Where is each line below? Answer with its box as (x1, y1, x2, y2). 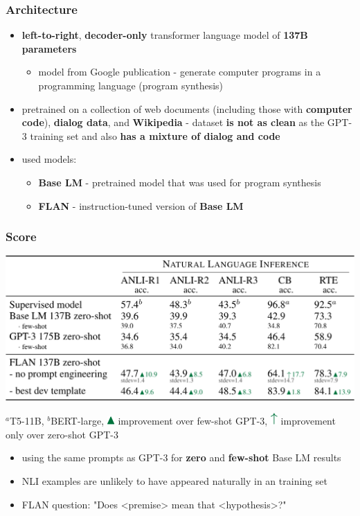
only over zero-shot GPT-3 (6, 427, 118, 441)
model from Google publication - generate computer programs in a (38, 64, 321, 79)
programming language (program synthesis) (38, 78, 223, 92)
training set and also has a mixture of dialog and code (30, 128, 280, 143)
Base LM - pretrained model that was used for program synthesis (38, 175, 321, 189)
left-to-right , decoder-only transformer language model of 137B (21, 28, 308, 42)
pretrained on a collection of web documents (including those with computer (21, 101, 352, 116)
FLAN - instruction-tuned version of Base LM (38, 198, 244, 213)
